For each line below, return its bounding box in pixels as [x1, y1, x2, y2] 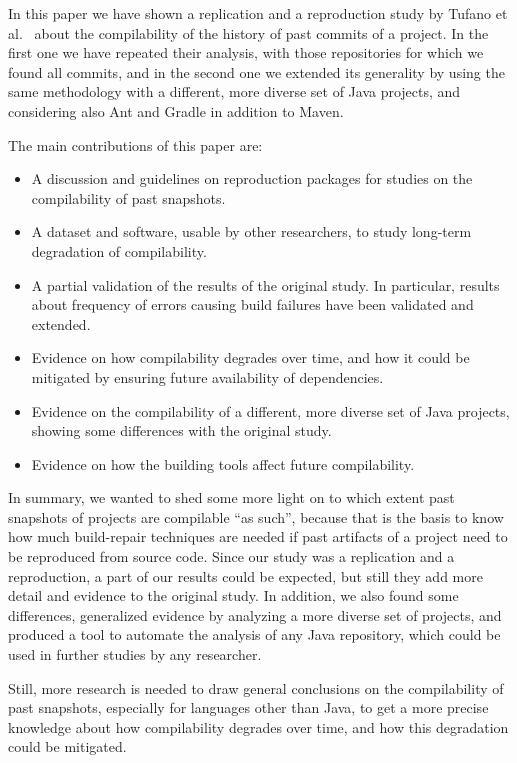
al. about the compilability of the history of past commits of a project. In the [8, 22, 489, 43]
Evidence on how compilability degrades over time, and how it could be [31, 347, 470, 368]
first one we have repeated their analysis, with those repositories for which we [8, 42, 484, 63]
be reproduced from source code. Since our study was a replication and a [8, 546, 455, 567]
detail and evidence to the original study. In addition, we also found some [8, 585, 459, 606]
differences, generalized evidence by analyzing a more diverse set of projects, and [8, 604, 502, 625]
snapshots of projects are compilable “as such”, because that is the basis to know [8, 506, 504, 527]
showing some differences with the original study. [31, 420, 332, 441]
